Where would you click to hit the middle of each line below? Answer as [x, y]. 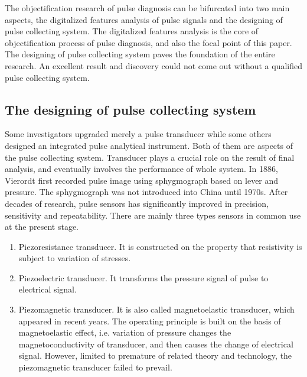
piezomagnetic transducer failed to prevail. [95, 367]
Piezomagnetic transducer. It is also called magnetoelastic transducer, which [156, 309]
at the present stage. [42, 227]
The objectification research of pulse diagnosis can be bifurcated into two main [147, 8]
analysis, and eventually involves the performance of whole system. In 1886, [141, 169]
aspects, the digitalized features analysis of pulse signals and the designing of [144, 19]
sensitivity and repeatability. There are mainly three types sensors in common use [153, 215]
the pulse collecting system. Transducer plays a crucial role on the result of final [150, 157]
